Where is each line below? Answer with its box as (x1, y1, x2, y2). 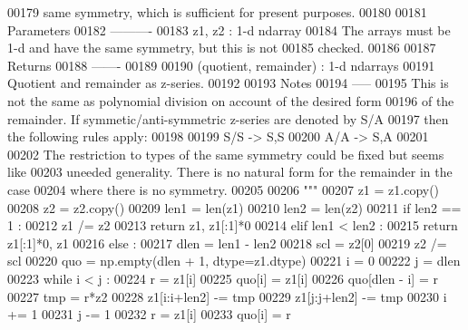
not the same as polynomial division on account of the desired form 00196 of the (7, 91, 454, 110)
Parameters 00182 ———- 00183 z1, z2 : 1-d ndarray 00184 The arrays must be (7, 20, 451, 39)
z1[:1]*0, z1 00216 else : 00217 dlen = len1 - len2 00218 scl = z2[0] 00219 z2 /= (7, 233, 447, 252)
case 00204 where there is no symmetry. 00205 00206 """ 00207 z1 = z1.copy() (7, 180, 440, 199)
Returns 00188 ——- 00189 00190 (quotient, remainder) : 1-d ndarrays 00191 (7, 55, 435, 74)
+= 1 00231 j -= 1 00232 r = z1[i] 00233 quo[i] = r (7, 305, 291, 324)
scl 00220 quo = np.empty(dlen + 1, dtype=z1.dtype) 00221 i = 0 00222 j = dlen (7, 251, 461, 270)
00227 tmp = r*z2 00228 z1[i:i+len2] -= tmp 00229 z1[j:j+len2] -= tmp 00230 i (7, 286, 447, 306)
